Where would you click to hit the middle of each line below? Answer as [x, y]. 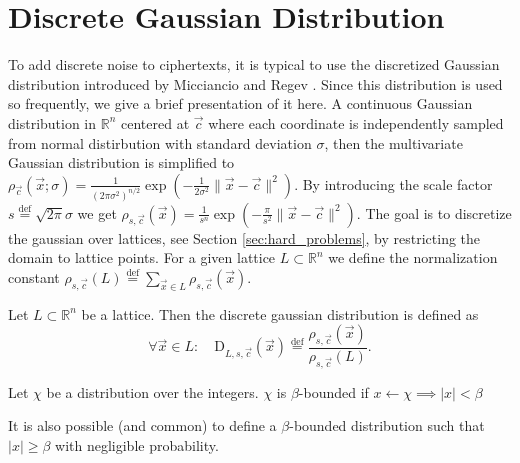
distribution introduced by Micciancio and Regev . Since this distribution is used [255, 83]
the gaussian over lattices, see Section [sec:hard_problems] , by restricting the [244, 237]
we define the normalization [413, 257]
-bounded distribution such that [387, 425]
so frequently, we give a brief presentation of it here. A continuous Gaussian [240, 103]
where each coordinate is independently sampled [356, 122]
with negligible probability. [137, 444]
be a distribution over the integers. [152, 391]
